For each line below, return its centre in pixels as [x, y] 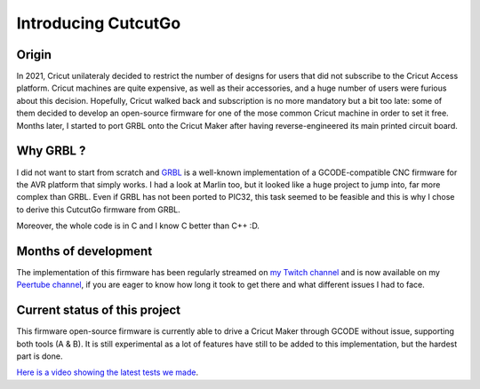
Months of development [84, 251]
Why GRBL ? [51, 151]
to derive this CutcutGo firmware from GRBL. [99, 210]
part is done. [40, 356]
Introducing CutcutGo [99, 23]
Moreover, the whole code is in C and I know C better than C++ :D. [138, 226]
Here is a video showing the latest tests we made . [108, 372]
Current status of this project [99, 310]
